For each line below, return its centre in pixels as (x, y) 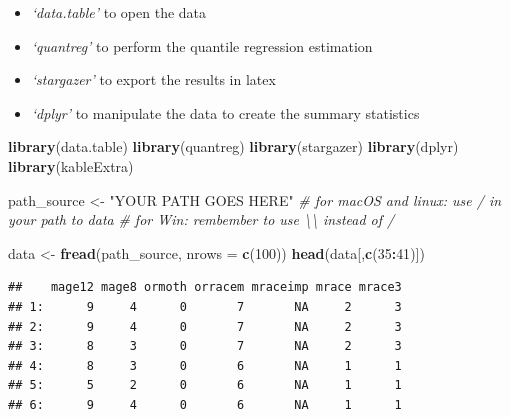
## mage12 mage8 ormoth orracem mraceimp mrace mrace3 (205, 287)
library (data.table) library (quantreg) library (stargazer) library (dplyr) (233, 146)
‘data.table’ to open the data (119, 12)
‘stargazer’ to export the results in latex (153, 79)
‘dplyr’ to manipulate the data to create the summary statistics (225, 112)
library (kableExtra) (71, 165)
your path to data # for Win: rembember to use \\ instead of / (201, 219)
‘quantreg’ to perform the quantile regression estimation (202, 45)
